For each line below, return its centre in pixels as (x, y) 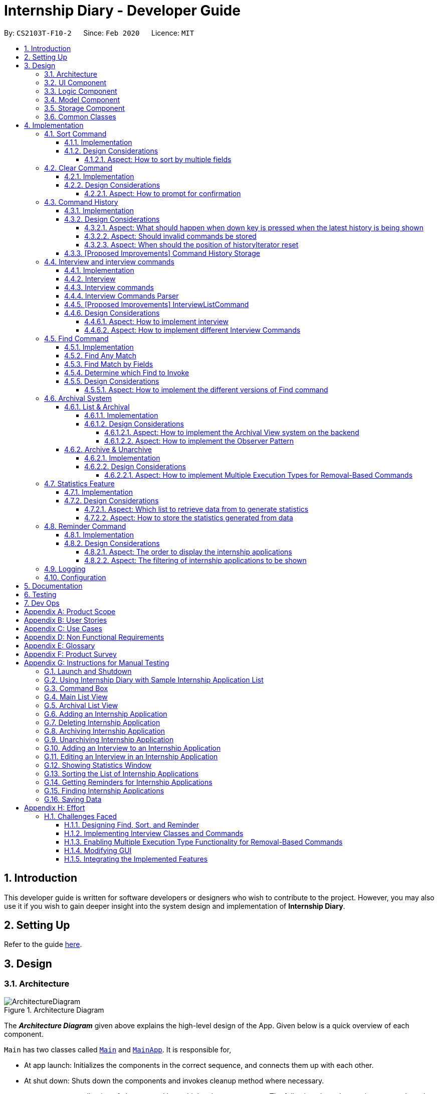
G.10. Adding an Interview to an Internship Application (133, 748)
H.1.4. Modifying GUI (98, 850)
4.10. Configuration (75, 577)
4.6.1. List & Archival (97, 406)
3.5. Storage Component (84, 108)
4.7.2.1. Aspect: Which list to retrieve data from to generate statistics (196, 509)
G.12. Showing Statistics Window (98, 765)
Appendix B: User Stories (66, 620)
